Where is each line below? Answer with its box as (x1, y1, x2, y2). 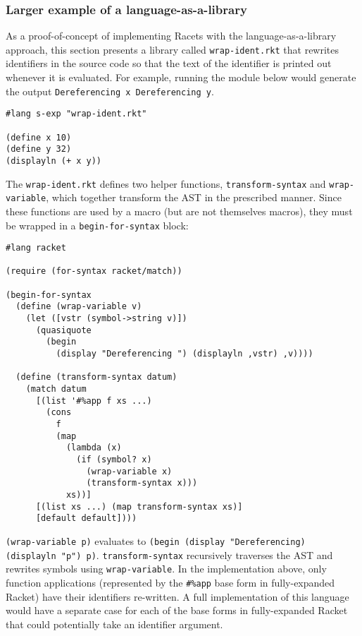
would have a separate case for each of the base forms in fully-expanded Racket (6, 603, 348, 618)
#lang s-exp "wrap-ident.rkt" (6, 109, 147, 119)
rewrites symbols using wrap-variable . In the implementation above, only (6, 561, 327, 576)
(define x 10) (6, 132, 72, 143)
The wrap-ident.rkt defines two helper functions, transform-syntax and (6, 176, 326, 191)
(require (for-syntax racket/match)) (6, 266, 182, 277)
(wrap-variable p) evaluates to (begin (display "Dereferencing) (6, 533, 306, 548)
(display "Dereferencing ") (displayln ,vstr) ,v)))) (56, 349, 313, 359)
